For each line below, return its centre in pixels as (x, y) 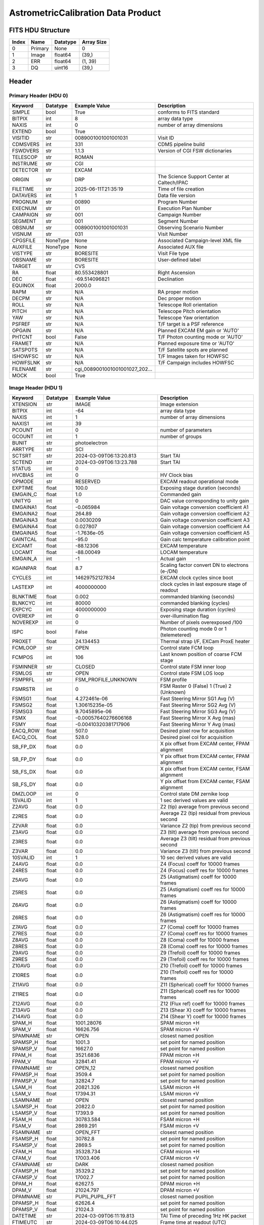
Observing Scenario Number (191, 227)
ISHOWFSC (25, 356)
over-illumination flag (185, 616)
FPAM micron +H (180, 1055)
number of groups (181, 436)
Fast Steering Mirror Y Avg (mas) (198, 724)
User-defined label (179, 260)
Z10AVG (21, 965)
